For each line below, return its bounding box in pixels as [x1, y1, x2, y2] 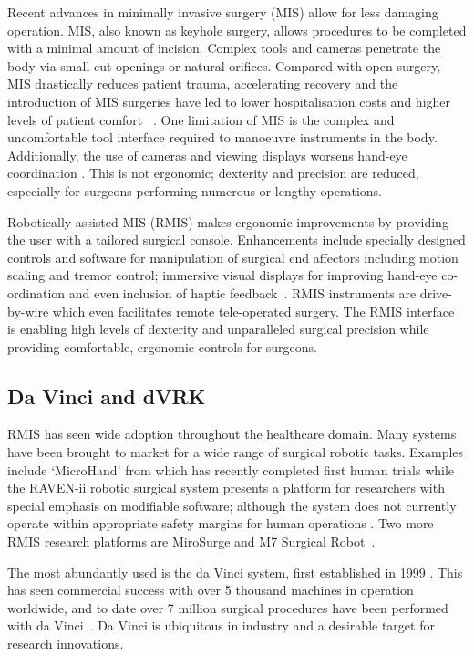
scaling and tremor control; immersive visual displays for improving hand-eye [7, 266, 438, 285]
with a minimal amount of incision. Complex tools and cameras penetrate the [7, 38, 441, 57]
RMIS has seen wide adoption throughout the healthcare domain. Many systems [7, 424, 457, 443]
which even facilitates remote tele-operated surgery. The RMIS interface [52, 301, 455, 320]
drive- [419, 283, 452, 302]
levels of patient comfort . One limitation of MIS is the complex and [7, 109, 395, 129]
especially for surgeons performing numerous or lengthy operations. [7, 181, 382, 200]
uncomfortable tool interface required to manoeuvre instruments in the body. [7, 128, 438, 147]
